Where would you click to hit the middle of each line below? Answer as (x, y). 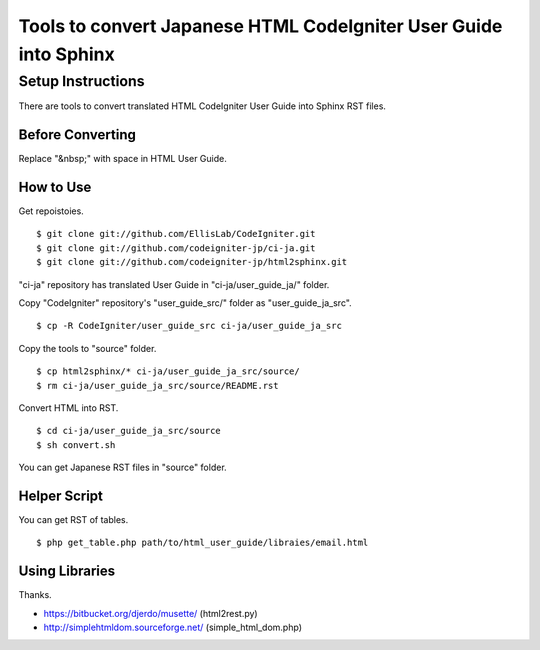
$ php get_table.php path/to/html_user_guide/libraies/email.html (202, 543)
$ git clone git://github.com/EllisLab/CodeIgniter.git (176, 234)
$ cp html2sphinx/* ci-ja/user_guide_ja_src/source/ (168, 371)
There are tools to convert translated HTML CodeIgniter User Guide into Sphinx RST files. (202, 106)
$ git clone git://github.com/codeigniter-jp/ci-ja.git (176, 248)
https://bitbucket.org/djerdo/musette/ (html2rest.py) (151, 613)
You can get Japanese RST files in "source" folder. (122, 467)
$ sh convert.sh (76, 444)
